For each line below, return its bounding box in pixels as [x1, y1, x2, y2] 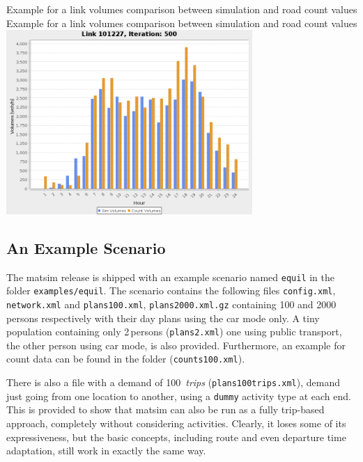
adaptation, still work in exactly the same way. [6, 443, 206, 458]
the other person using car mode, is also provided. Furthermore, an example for [6, 337, 346, 352]
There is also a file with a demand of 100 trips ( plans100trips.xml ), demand [6, 375, 341, 390]
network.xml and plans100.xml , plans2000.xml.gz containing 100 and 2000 [6, 296, 337, 311]
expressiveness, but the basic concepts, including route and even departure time [6, 429, 346, 444]
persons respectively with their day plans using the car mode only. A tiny [6, 310, 320, 325]
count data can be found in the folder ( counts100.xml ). [6, 351, 245, 366]
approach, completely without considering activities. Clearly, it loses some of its [6, 415, 346, 430]
